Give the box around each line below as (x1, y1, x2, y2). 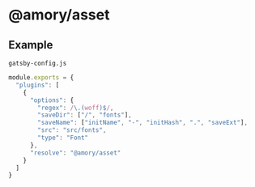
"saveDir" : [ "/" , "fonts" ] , (37, 111, 132, 119)
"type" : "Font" (37, 134, 89, 142)
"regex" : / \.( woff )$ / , (37, 104, 114, 112)
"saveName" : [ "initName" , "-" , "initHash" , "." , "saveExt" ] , (37, 119, 249, 127)
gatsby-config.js (8, 59, 67, 67)
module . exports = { (8, 74, 74, 82)
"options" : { (29, 96, 74, 104)
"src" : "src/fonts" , (37, 126, 107, 134)
